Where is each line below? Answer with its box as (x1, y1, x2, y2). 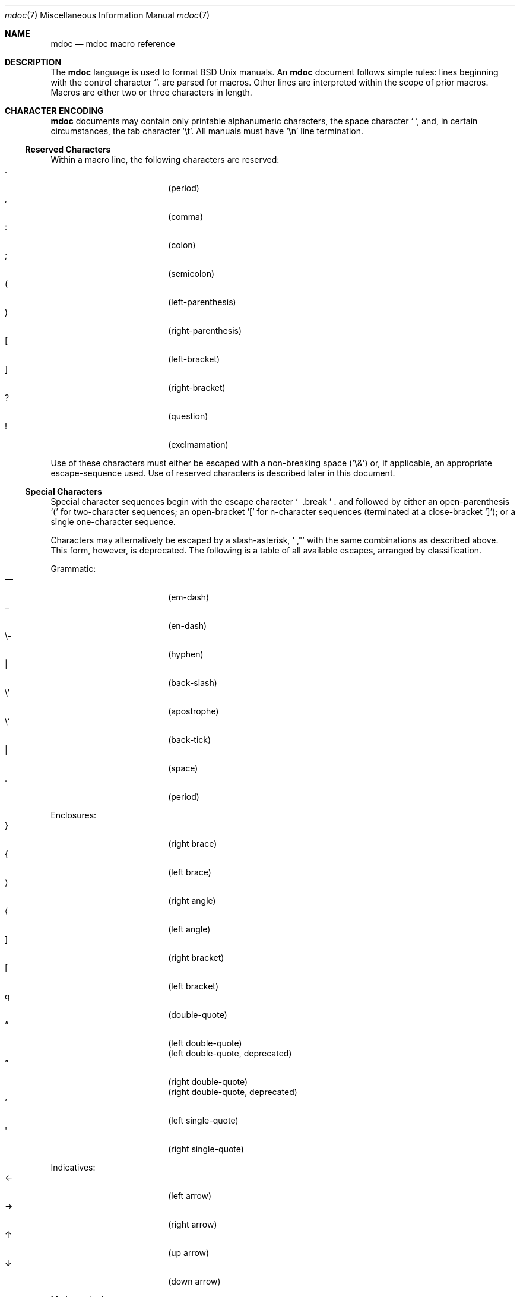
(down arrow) (168, 1276, 221, 1286)
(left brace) (168, 867, 211, 877)
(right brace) (168, 839, 217, 849)
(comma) (168, 211, 204, 222)
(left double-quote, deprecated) (168, 1048, 292, 1058)
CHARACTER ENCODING (5, 106, 104, 116)
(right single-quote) (168, 1144, 244, 1154)
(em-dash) (168, 592, 210, 602)
